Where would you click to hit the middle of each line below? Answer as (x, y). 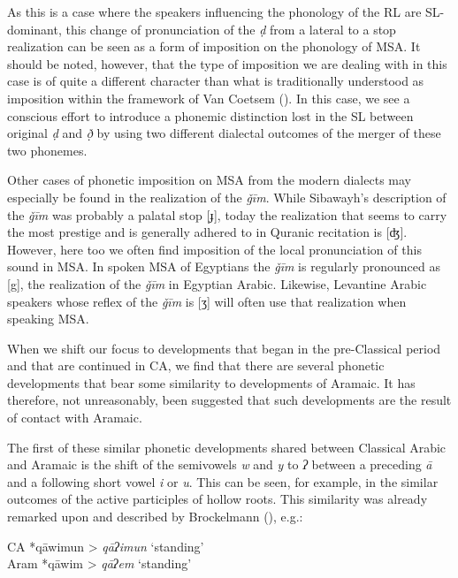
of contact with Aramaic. (75, 418)
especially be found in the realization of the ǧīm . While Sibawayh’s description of (227, 197)
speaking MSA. (48, 319)
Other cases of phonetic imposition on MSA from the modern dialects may (209, 180)
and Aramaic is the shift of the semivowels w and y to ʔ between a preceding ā (220, 464)
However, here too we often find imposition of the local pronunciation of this (214, 249)
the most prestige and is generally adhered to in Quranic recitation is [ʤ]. (207, 232)
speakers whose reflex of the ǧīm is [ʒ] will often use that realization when (207, 301)
